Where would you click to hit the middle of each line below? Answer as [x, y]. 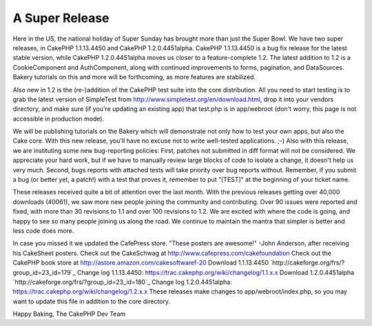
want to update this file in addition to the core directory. [91, 301]
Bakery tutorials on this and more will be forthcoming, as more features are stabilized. [134, 77]
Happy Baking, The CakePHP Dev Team [69, 314]
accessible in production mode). [59, 119]
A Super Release [61, 18]
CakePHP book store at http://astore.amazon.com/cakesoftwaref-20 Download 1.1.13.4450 [141, 263]
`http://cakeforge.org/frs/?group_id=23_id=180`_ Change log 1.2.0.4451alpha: [122, 282]
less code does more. [43, 230]
